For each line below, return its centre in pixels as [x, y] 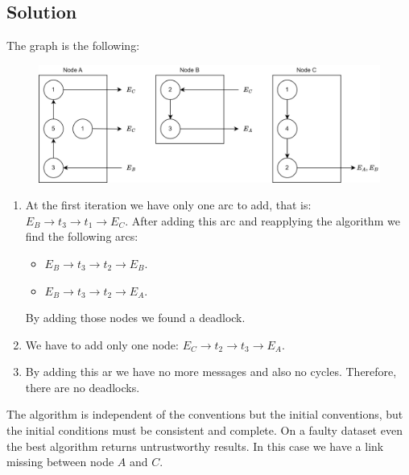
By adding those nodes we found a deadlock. [135, 318]
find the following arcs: [82, 236]
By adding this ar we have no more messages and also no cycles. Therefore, [211, 372]
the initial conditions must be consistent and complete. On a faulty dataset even [204, 430]
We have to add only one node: [102, 344]
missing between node [60, 462]
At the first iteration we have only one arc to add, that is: [168, 205]
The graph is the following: [73, 45]
